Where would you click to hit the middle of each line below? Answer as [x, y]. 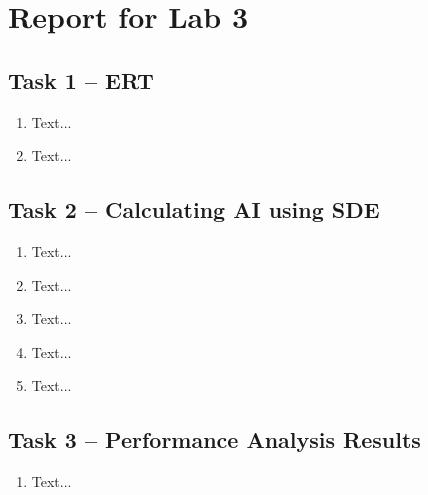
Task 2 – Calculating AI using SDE [194, 209]
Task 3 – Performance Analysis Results [214, 439]
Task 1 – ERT [81, 79]
